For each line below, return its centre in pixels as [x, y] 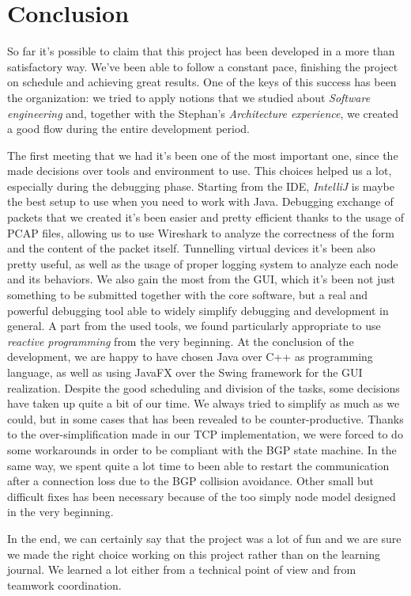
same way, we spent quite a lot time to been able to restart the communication [198, 465]
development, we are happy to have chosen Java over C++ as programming [190, 357]
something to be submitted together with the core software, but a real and [188, 295]
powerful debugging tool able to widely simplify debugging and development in [198, 310]
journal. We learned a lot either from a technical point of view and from [182, 569]
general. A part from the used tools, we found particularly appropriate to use [194, 326]
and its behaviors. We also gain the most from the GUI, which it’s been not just [202, 279]
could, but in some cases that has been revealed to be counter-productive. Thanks [205, 418]
